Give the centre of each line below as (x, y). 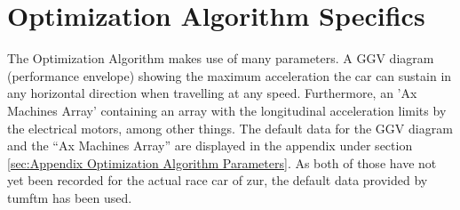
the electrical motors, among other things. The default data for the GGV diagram (230, 128)
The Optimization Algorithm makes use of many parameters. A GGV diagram (221, 58)
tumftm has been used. (70, 197)
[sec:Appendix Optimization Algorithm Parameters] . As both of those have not (222, 162)
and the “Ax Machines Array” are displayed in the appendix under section (210, 145)
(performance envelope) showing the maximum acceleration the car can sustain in (230, 75)
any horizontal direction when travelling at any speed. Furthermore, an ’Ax (212, 93)
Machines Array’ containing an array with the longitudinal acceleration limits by (227, 110)
